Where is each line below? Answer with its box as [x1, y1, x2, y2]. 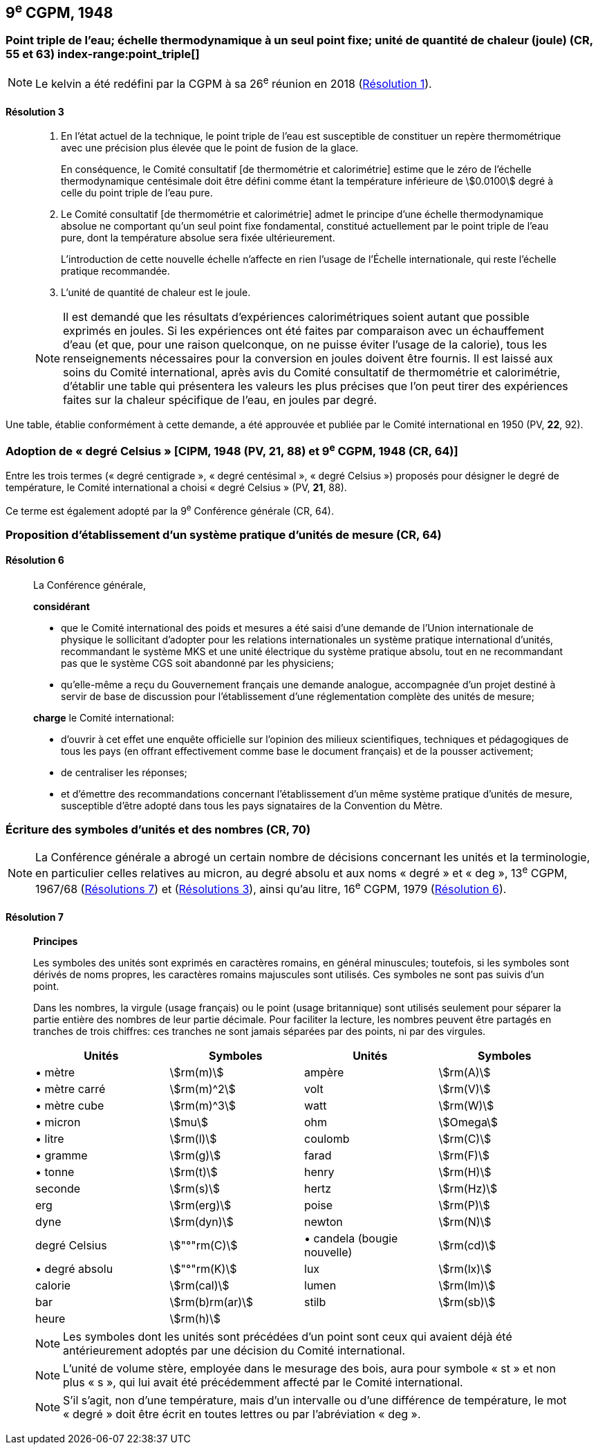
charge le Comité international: [33, 711, 174, 724]
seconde [35, 1182, 81, 1196]
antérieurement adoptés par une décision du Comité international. [63, 1343, 406, 1358]
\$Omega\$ [438, 1115, 498, 1130]
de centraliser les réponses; [61, 766, 187, 778]
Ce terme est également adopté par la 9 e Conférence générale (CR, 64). [6, 502, 334, 517]
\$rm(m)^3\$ [169, 1099, 236, 1113]
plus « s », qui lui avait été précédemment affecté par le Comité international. [63, 1375, 463, 1390]
